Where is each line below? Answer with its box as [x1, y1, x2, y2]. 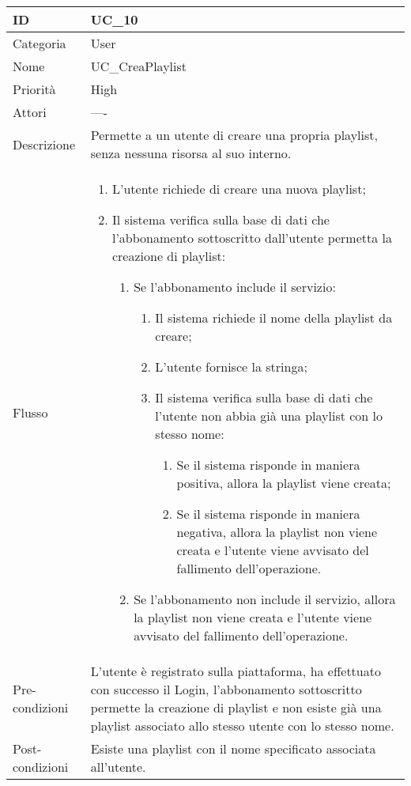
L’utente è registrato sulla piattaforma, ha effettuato [90, 662, 381, 680]
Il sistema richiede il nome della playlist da [155, 308, 393, 327]
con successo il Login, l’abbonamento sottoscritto [90, 680, 362, 698]
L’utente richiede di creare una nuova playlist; [111, 179, 366, 198]
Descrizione [13, 134, 76, 153]
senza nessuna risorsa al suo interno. [90, 144, 292, 162]
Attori [13, 103, 47, 121]
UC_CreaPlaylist [90, 57, 187, 75]
